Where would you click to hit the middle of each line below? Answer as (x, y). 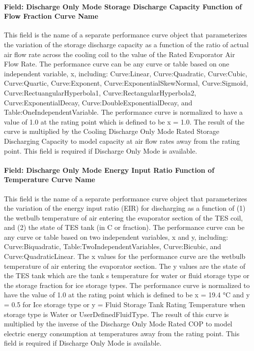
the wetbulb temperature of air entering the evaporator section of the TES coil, (124, 217)
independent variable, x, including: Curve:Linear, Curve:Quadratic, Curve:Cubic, (126, 73)
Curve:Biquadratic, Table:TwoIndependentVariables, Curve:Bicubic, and (113, 246)
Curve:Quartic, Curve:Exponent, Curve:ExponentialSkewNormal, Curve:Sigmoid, (126, 83)
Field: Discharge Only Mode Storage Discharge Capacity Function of (123, 6)
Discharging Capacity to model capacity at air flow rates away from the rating (122, 141)
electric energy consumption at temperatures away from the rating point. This (122, 333)
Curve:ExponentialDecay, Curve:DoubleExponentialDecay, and (98, 102)
